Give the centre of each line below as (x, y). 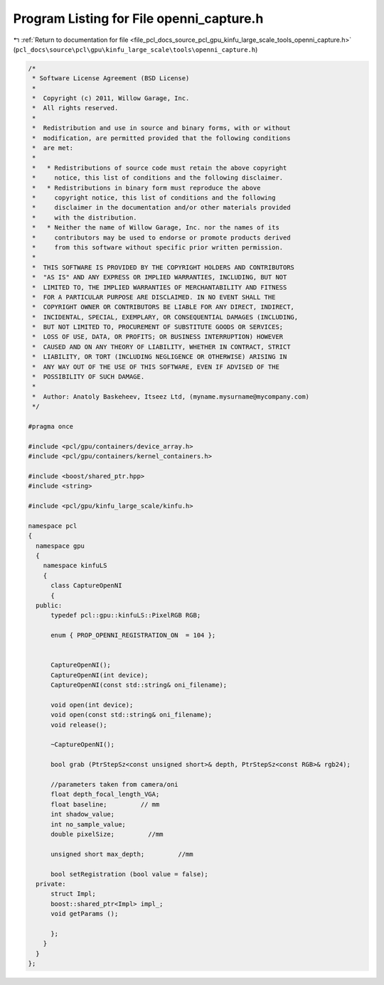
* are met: (53, 148)
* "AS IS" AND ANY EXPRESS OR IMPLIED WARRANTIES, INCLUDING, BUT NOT (160, 278)
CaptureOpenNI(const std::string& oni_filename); (139, 685)
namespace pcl (53, 526)
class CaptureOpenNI (86, 586)
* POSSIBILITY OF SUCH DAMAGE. (89, 377)
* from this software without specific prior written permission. (158, 247)
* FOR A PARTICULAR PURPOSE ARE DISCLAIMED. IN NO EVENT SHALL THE (154, 297)
